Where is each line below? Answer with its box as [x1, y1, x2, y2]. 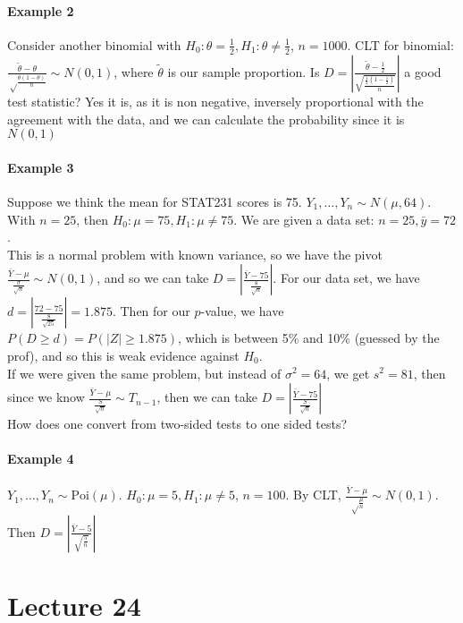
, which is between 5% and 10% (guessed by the [178, 329, 440, 347]
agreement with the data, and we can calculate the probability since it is [7, 109, 405, 128]
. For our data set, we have [273, 269, 420, 287]
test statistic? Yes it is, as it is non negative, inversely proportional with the [7, 91, 424, 110]
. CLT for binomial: [347, 35, 454, 54]
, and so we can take [97, 269, 209, 287]
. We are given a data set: [233, 209, 375, 228]
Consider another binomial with [7, 35, 181, 54]
